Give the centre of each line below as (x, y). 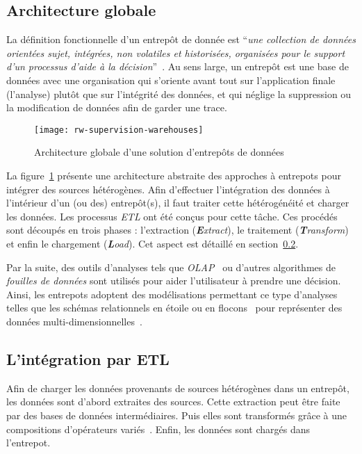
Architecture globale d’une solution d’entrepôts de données (159, 152)
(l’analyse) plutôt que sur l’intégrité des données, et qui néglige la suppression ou (179, 94)
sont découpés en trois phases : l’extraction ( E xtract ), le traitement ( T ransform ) (178, 230)
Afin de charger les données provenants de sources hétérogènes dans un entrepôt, (178, 388)
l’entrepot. (28, 443)
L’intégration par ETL (88, 358)
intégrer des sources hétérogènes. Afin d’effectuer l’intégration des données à (168, 189)
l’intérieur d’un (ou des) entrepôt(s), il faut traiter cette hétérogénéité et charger (178, 203)
